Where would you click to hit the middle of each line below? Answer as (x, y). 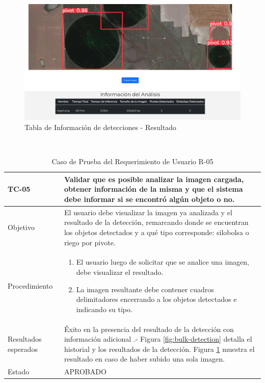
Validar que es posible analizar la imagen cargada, (154, 179)
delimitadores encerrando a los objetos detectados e (156, 299)
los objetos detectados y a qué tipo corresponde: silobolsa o (156, 232)
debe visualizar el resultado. (120, 272)
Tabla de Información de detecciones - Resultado (100, 127)
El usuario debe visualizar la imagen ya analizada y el (148, 212)
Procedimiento (30, 285)
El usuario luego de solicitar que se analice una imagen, (163, 262)
